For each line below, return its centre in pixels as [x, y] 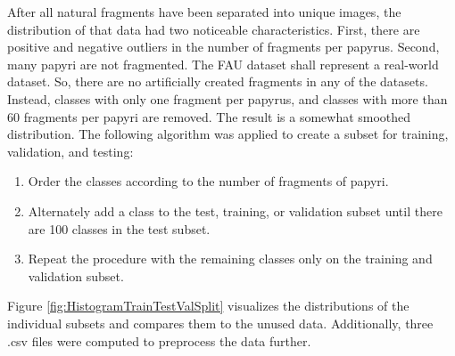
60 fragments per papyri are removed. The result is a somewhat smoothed [209, 116]
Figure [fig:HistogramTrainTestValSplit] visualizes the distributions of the [208, 306]
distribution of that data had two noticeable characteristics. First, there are [214, 29]
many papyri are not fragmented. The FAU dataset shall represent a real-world [223, 64]
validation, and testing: [70, 151]
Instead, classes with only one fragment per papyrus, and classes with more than [227, 98]
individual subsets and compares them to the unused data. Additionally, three [220, 323]
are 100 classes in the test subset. [119, 228]
